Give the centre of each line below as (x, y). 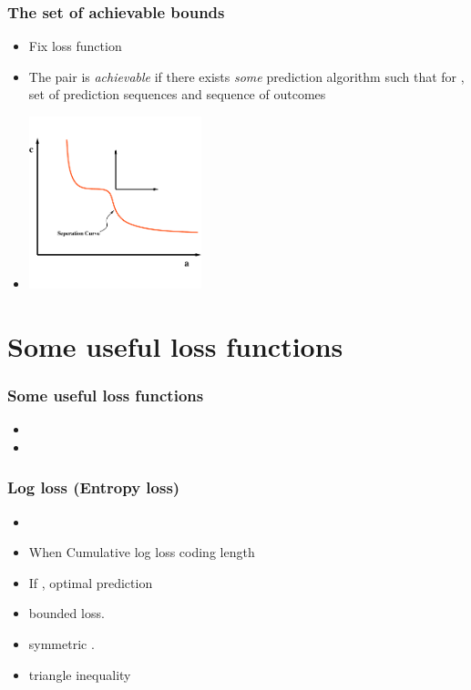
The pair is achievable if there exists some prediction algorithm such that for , (246, 76)
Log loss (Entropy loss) (94, 487)
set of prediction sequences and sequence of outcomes (177, 94)
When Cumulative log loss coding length (142, 552)
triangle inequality (80, 674)
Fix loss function (75, 46)
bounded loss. (67, 613)
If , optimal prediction (91, 582)
